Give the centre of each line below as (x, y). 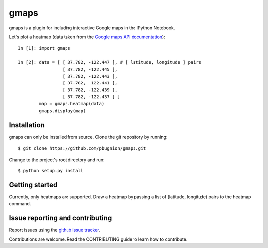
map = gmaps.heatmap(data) (72, 104)
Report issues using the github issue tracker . (55, 230)
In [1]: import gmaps (44, 48)
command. (20, 204)
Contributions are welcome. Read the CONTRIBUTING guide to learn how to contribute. (98, 239)
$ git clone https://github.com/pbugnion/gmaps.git (82, 148)
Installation (27, 125)
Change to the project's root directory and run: (57, 160)
